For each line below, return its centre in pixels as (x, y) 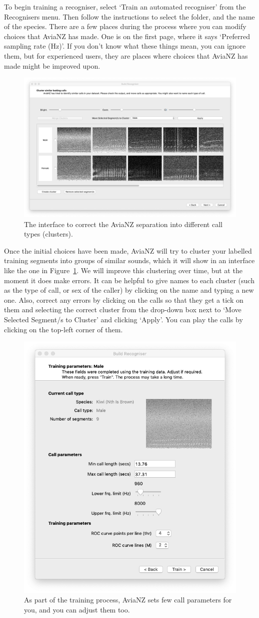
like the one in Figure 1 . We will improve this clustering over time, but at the (123, 270)
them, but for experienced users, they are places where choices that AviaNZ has (126, 55)
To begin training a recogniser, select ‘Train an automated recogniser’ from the (125, 7)
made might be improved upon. (52, 65)
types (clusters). (48, 234)
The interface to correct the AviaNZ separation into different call (123, 224)
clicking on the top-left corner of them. (63, 329)
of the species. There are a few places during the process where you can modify (125, 26)
